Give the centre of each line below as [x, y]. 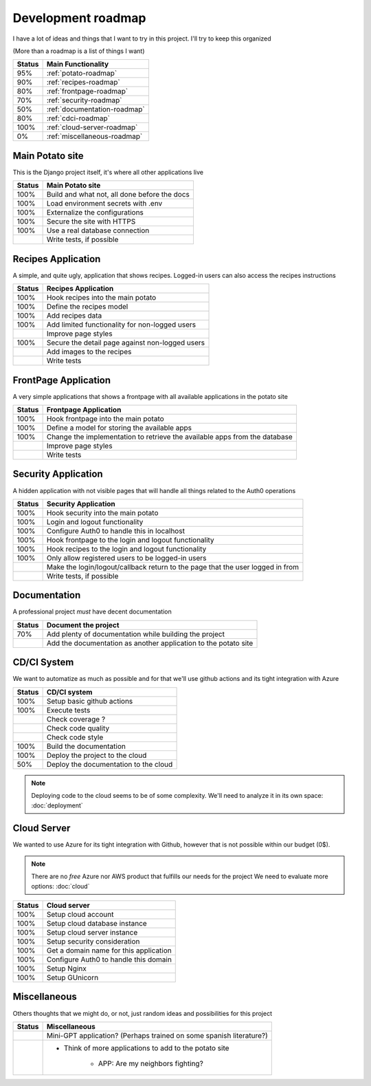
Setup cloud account [80, 915]
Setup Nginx [67, 968]
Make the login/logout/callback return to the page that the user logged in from [172, 567]
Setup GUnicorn [72, 978]
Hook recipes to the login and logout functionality [126, 549]
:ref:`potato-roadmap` [82, 74]
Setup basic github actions [90, 701]
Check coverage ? [76, 719]
